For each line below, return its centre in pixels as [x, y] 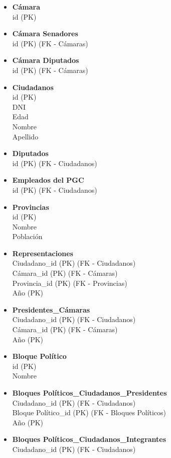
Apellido [25, 136]
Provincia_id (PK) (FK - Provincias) [70, 283]
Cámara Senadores [45, 33]
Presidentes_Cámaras [51, 309]
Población [27, 236]
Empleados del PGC [48, 180]
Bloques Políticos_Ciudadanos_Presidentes [90, 393]
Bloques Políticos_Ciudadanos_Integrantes [89, 439]
